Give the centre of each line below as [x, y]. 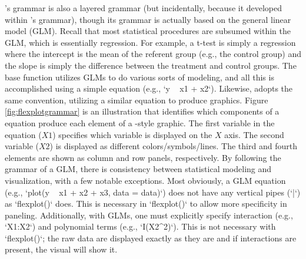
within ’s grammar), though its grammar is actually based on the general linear [148, 19]
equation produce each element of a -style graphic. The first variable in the [140, 122]
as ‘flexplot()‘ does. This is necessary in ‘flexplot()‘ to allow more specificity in [146, 203]
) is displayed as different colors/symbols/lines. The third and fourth [173, 146]
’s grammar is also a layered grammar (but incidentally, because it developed [144, 8]
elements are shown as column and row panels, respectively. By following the [143, 157]
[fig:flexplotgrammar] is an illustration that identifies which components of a [142, 111]
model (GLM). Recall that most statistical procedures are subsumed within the [148, 31]
